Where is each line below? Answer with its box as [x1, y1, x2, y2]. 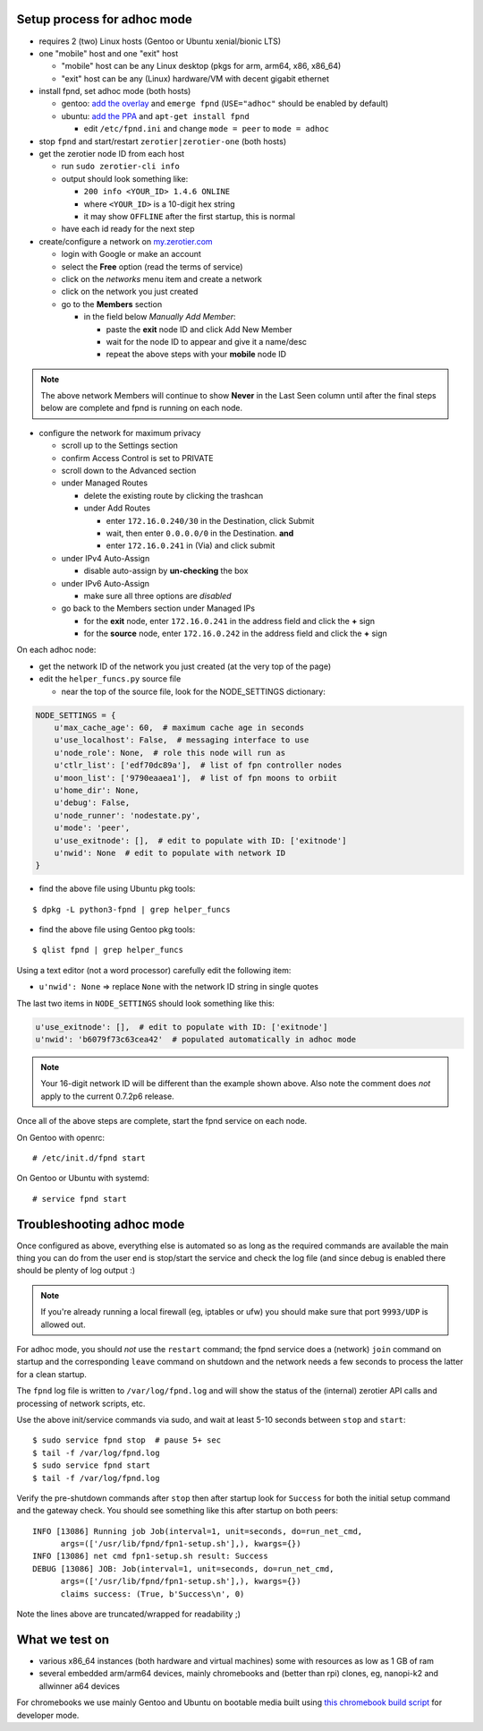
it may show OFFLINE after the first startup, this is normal [83, 210, 295, 221]
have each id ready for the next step [61, 224, 195, 235]
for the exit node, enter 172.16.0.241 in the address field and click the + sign [83, 615, 376, 626]
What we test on [16, 1632, 110, 1647]
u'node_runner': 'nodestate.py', [54, 810, 201, 820]
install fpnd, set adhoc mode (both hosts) [38, 86, 191, 97]
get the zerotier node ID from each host [38, 149, 185, 159]
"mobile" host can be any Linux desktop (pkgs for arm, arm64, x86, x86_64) [61, 61, 342, 72]
